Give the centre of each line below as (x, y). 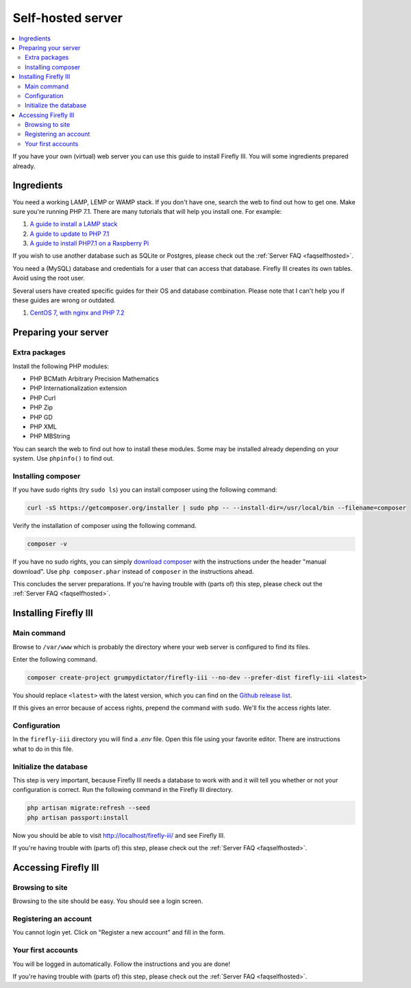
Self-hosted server (68, 18)
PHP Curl (43, 398)
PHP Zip (41, 407)
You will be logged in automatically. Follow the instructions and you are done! (122, 964)
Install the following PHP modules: (61, 366)
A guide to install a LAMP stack (74, 224)
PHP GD (41, 417)
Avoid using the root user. (49, 278)
